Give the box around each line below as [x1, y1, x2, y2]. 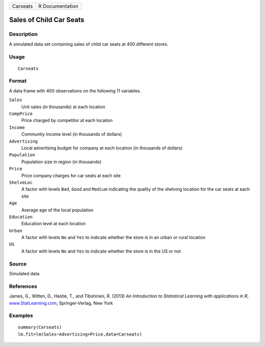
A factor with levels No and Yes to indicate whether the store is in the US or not [21, 248, 181, 254]
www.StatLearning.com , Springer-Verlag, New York [9, 300, 113, 306]
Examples [9, 312, 33, 319]
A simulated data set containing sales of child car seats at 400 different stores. [9, 41, 169, 47]
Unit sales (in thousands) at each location [21, 104, 106, 110]
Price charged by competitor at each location [21, 117, 113, 123]
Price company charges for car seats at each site [21, 173, 121, 178]
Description [9, 31, 38, 38]
